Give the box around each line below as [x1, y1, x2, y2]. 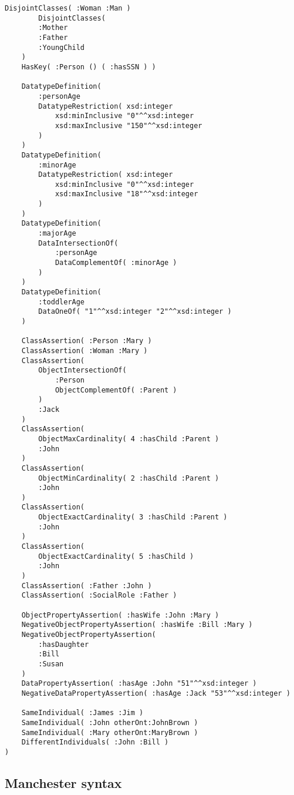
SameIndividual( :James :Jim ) [21, 709, 144, 717]
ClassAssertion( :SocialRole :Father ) [21, 591, 177, 600]
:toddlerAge [38, 297, 85, 306]
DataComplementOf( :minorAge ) [55, 259, 177, 267]
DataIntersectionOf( [38, 239, 119, 247]
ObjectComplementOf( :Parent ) [55, 385, 177, 394]
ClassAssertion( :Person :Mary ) [21, 337, 152, 345]
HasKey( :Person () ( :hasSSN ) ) [21, 62, 156, 71]
